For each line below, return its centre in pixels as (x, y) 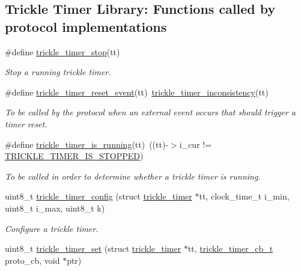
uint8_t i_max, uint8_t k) (55, 208)
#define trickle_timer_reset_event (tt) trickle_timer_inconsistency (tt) (137, 92)
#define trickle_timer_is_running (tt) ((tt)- (87, 144)
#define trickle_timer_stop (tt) (62, 51)
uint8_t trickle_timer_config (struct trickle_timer (99, 196)
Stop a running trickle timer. (58, 72)
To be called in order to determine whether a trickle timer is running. (133, 176)
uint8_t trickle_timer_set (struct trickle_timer (93, 248)
